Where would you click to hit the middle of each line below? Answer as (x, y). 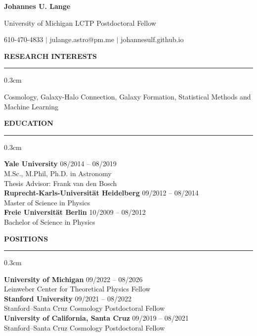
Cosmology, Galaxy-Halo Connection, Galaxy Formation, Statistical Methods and (128, 96)
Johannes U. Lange (37, 6)
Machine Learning (31, 106)
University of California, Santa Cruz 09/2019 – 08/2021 (96, 318)
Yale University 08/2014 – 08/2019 (60, 164)
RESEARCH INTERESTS (50, 56)
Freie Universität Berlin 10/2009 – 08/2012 (75, 212)
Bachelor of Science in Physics (50, 221)
